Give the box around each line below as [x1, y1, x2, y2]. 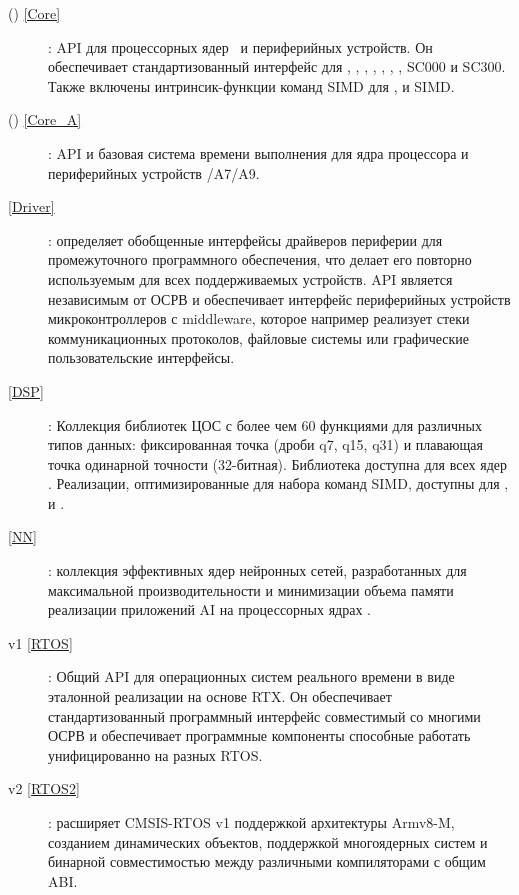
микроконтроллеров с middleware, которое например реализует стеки [48, 308, 470, 329]
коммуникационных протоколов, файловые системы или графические [48, 327, 469, 348]
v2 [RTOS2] [8, 778, 80, 799]
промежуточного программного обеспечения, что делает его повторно [48, 249, 472, 270]
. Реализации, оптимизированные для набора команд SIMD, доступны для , [48, 473, 509, 494]
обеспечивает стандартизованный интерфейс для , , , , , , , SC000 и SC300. [48, 56, 506, 77]
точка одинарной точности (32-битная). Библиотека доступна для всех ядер [48, 453, 508, 474]
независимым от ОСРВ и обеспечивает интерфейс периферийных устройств [48, 288, 511, 309]
